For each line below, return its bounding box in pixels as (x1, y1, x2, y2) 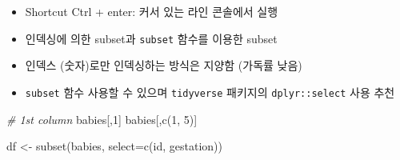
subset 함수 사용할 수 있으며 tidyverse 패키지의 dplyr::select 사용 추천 (25, 83, 395, 100)
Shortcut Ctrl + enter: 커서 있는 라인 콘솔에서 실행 (25, 3, 278, 19)
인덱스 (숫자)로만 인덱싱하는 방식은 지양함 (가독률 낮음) (25, 57, 302, 74)
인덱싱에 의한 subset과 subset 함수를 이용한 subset (25, 30, 278, 46)
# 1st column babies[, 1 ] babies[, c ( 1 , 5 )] (6, 110, 198, 127)
